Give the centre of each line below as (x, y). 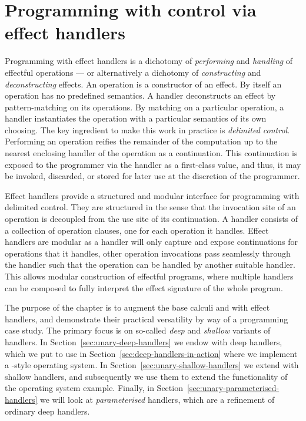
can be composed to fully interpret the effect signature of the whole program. (144, 287)
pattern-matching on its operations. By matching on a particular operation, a (144, 107)
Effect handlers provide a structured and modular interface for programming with (152, 195)
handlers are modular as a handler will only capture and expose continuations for (151, 242)
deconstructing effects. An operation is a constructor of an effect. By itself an (143, 84)
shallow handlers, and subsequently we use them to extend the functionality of (146, 376)
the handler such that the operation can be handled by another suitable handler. (150, 265)
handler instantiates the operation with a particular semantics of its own (136, 118)
